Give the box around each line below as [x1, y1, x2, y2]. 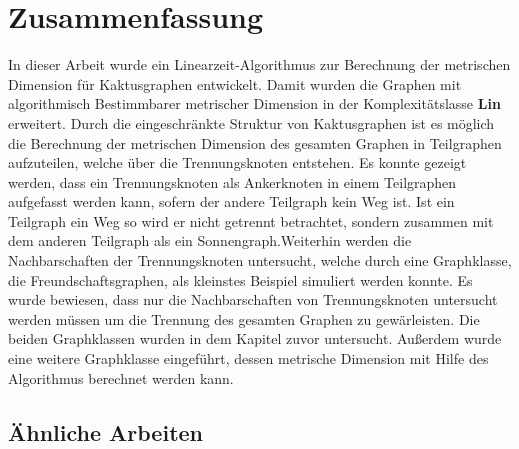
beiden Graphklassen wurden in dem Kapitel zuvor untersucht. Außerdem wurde [8, 328, 502, 349]
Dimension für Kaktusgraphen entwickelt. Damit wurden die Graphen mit [8, 73, 462, 94]
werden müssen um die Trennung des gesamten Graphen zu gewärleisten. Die [8, 308, 480, 329]
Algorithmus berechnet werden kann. [8, 367, 234, 388]
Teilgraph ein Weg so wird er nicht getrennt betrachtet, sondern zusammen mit [8, 210, 494, 231]
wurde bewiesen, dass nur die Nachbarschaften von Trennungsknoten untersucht [8, 289, 498, 310]
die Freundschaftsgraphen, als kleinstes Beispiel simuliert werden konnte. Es [8, 269, 473, 290]
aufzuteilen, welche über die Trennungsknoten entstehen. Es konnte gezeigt [8, 152, 467, 173]
